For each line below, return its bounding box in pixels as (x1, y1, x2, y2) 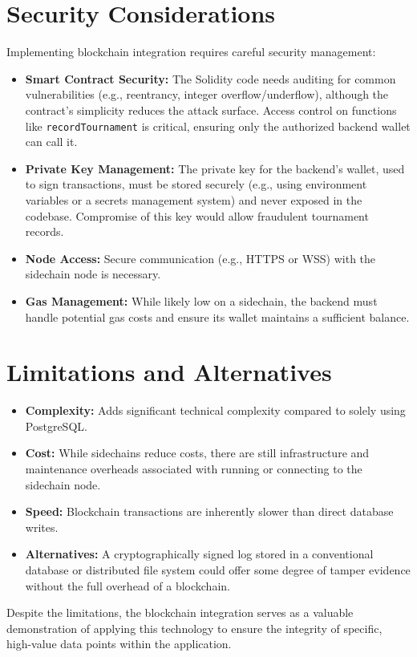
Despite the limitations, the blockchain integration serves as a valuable (6, 604, 354, 621)
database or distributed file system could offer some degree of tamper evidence (25, 561, 411, 578)
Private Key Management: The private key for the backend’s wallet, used (25, 160, 405, 176)
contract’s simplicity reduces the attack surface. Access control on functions (25, 101, 397, 118)
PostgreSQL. (25, 417, 87, 434)
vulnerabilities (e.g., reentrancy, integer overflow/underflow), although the (25, 86, 389, 103)
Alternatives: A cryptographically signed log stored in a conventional (25, 545, 374, 562)
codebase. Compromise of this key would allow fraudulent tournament (25, 207, 369, 224)
